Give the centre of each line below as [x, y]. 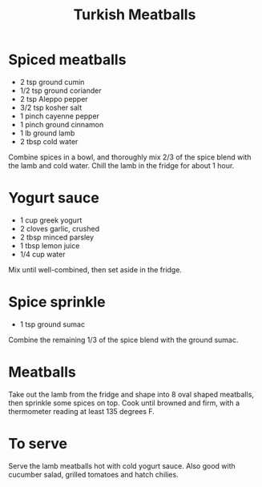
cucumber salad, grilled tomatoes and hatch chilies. [93, 474]
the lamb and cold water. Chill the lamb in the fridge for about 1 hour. [121, 165]
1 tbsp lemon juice [50, 245]
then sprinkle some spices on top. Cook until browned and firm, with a [124, 403]
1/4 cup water [42, 254]
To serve [38, 443]
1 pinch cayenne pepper [60, 116]
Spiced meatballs [67, 60]
